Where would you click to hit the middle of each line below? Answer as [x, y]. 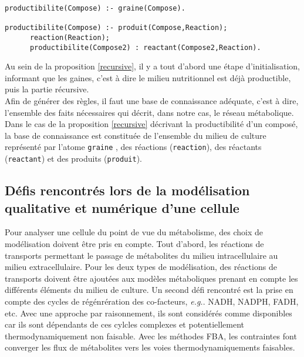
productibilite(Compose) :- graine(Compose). [95, 8]
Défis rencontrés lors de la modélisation [127, 190]
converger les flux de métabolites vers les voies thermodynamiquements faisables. [150, 347]
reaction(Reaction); [70, 37]
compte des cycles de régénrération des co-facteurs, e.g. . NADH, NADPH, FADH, [152, 301]
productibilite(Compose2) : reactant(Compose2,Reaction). [145, 47]
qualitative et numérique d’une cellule [122, 207]
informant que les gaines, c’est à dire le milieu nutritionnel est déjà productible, [148, 77]
